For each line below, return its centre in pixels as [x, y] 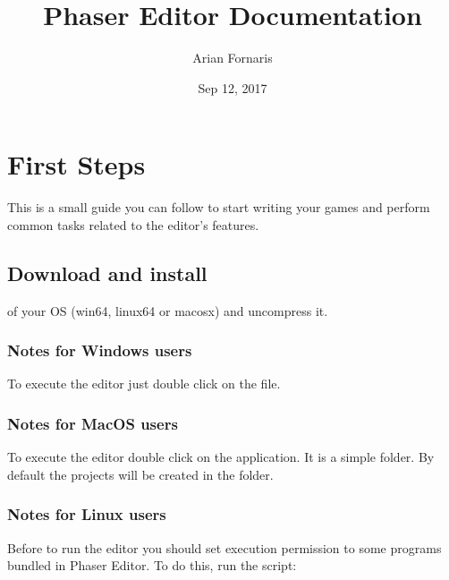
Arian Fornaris [233, 58]
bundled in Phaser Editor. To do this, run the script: [152, 565]
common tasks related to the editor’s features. [133, 224]
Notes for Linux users [87, 514]
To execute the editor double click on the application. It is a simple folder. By [221, 457]
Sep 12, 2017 [233, 87]
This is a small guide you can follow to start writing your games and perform [219, 207]
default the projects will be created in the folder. [140, 474]
